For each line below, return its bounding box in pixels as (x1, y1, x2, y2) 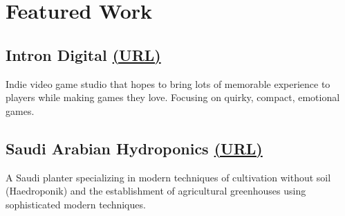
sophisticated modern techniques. (6, 197, 146, 211)
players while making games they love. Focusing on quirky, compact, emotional (6, 90, 340, 105)
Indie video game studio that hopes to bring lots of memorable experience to (6, 76, 330, 91)
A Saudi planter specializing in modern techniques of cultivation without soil (6, 170, 331, 184)
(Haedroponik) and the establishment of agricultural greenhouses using (6, 183, 306, 198)
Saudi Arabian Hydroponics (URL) (6, 137, 263, 159)
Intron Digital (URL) (6, 44, 161, 65)
